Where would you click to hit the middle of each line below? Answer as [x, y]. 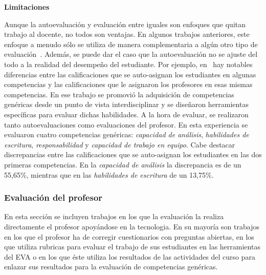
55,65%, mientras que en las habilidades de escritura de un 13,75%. [109, 174]
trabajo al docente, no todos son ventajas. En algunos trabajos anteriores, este [127, 34]
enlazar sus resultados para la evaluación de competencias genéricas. [111, 267]
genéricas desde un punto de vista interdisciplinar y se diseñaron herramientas [126, 104]
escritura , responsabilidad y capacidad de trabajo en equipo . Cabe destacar [120, 144]
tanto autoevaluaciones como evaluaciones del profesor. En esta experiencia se [126, 124]
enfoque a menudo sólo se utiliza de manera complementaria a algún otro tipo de [131, 44]
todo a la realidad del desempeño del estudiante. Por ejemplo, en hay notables [128, 64]
